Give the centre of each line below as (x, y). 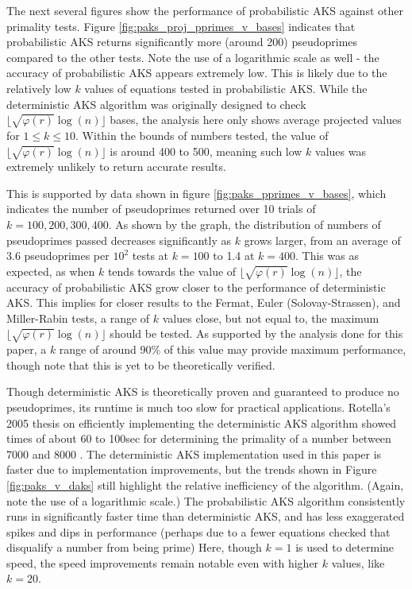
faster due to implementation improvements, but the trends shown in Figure (192, 469)
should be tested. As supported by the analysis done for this (256, 333)
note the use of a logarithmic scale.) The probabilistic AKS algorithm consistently (206, 500)
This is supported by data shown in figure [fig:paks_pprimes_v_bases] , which (196, 193)
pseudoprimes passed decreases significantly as (119, 240)
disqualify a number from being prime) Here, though (134, 547)
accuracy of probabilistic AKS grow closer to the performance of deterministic (196, 287)
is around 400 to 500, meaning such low (206, 151)
